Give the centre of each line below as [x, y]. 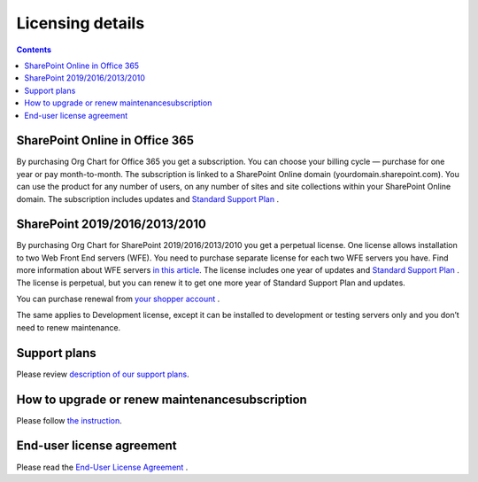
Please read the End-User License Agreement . [102, 467]
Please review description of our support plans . [103, 374]
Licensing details [81, 23]
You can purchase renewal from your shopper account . [118, 299]
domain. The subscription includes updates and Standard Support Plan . [147, 198]
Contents [34, 50]
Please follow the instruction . [69, 420]
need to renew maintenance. [69, 327]
